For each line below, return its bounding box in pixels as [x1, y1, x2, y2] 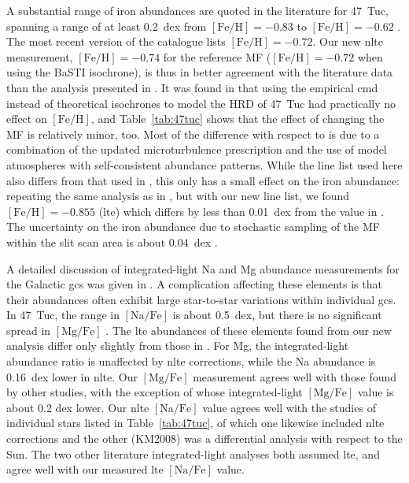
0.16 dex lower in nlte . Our [6, 368, 138, 385]
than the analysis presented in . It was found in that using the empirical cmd [6, 79, 378, 95]
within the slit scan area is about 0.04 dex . [6, 233, 218, 250]
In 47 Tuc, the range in [6, 307, 120, 323]
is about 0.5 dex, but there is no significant [172, 307, 382, 323]
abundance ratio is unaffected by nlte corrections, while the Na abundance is [6, 353, 376, 370]
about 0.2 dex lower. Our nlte [6, 399, 149, 415]
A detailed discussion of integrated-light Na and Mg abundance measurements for [6, 260, 400, 277]
